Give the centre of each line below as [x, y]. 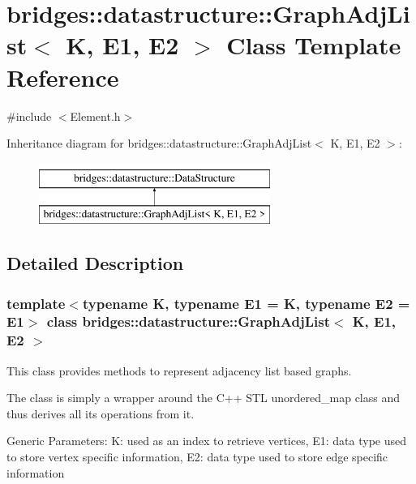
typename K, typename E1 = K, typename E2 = [246, 303]
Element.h [95, 116]
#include [29, 116]
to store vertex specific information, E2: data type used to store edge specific [197, 457]
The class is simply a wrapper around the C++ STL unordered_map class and [204, 398]
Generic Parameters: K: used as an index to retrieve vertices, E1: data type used [207, 441]
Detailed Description [95, 263]
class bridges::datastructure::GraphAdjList [188, 321]
